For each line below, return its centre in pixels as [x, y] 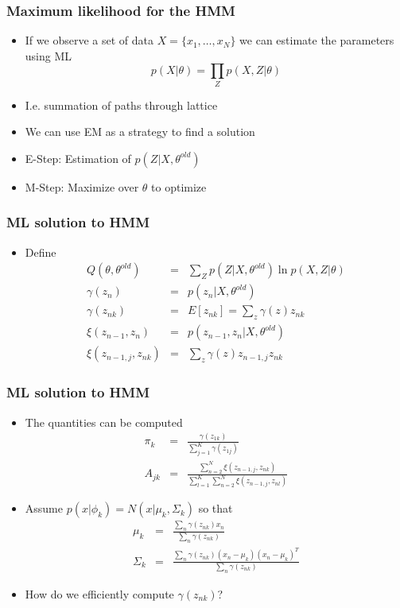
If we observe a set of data [89, 40]
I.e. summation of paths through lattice [121, 105]
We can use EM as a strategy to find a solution [140, 132]
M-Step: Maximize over [82, 186]
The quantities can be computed [104, 422]
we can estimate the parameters [317, 40]
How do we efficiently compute [99, 593]
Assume [44, 508]
